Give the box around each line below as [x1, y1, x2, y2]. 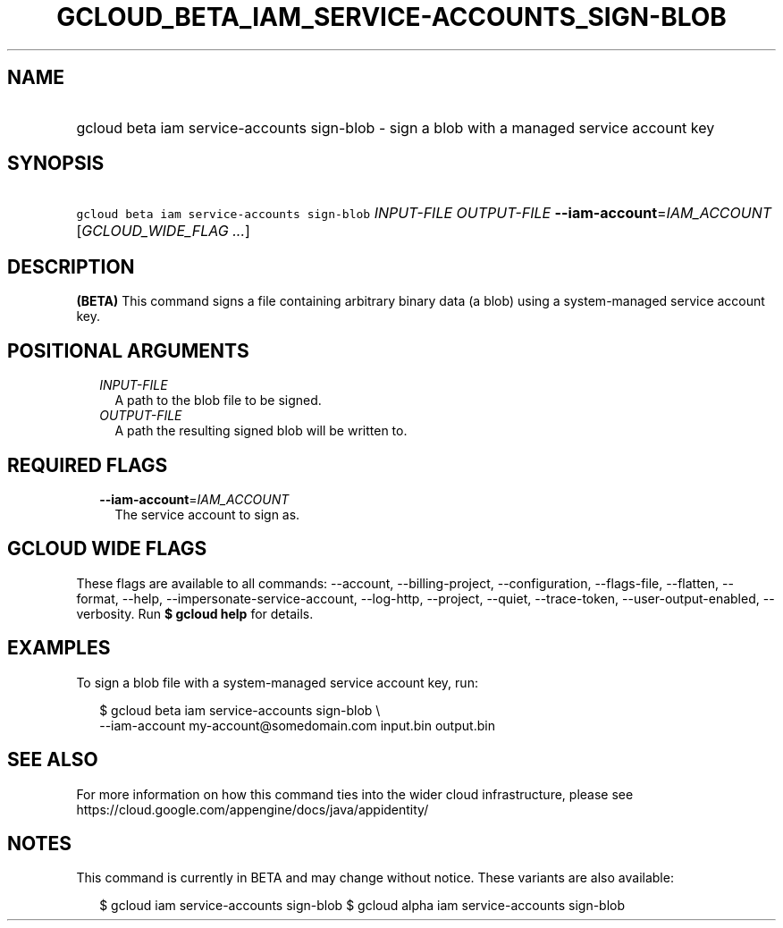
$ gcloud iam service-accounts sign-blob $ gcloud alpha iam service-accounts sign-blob [99, 898, 626, 914]
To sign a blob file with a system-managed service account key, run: [76, 674, 478, 690]
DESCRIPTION [7, 255, 135, 278]
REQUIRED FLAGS [7, 453, 168, 477]
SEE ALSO [7, 748, 98, 772]
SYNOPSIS [7, 152, 105, 175]
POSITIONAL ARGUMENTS [7, 339, 249, 362]
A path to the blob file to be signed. [114, 392, 322, 409]
